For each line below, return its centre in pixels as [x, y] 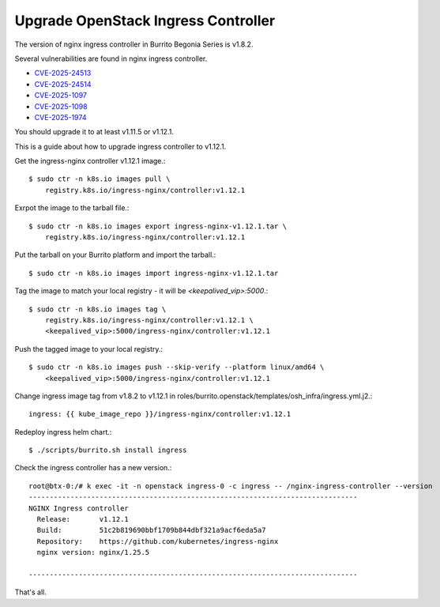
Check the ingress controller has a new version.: [93, 468]
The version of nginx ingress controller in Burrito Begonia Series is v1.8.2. [134, 44]
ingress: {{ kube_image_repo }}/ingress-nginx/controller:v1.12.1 [160, 414]
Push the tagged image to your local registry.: [89, 349]
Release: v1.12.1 [83, 519]
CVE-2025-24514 [63, 84]
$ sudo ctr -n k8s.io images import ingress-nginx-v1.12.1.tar [154, 273]
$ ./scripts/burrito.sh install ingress [108, 450]
